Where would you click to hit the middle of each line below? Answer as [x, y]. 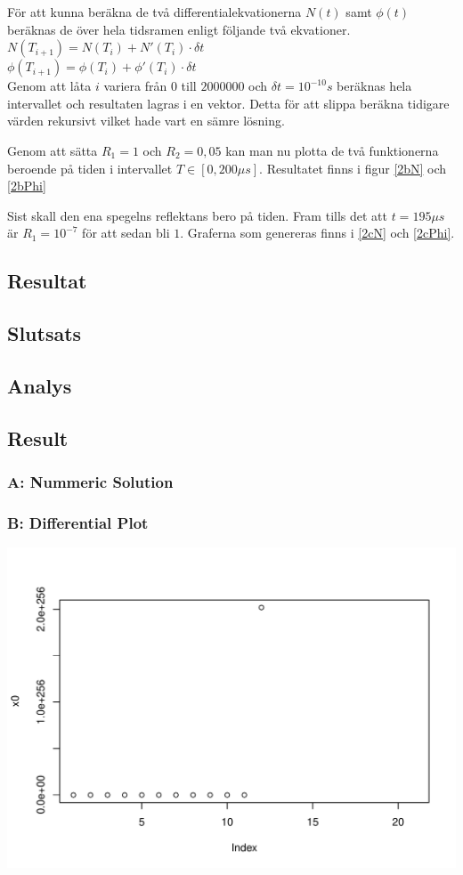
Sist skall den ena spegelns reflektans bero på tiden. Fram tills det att [197, 215]
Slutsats [45, 333]
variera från [135, 86]
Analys [40, 385]
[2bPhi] [27, 186]
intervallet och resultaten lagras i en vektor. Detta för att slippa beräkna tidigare [228, 103]
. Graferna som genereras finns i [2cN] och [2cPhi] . [317, 233]
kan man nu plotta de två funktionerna [332, 150]
